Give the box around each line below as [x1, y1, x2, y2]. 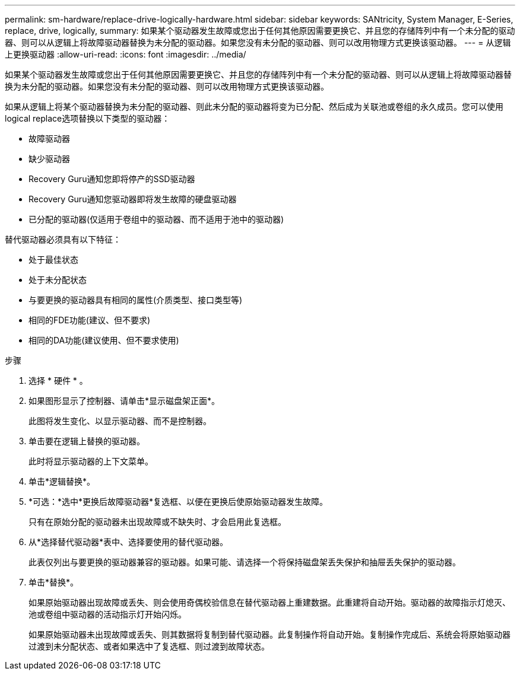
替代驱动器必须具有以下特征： [5, 234, 121, 244]
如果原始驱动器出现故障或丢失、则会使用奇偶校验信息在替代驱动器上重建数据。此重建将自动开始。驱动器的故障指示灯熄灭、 [28, 597, 511, 607]
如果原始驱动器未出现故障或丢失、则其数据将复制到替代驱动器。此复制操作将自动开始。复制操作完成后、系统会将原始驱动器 [28, 629, 511, 639]
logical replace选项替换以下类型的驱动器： [5, 113, 170, 123]
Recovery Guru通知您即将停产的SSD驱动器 [28, 174, 195, 184]
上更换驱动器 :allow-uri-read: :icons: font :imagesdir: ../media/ [5, 49, 246, 59]
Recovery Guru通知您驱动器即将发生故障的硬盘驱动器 [28, 194, 237, 204]
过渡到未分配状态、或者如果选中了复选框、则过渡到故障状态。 [28, 641, 269, 651]
